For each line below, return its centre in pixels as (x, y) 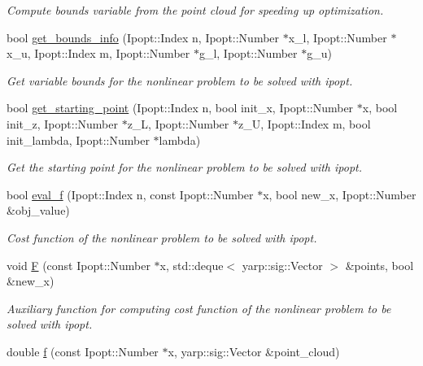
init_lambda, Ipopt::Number (78, 139)
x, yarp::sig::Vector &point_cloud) (254, 351)
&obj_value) (38, 210)
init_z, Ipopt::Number (62, 123)
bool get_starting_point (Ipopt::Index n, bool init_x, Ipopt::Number (180, 108)
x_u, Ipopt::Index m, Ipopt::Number (98, 53)
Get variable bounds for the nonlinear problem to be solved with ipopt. (180, 80)
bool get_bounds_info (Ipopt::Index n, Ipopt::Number (143, 37)
